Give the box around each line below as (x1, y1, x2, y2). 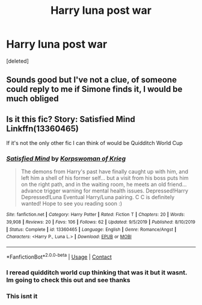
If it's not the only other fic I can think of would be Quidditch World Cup (6, 140, 183, 147)
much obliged (6, 94, 59, 104)
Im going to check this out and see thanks (6, 276, 130, 284)
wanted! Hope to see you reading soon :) (20, 200, 123, 208)
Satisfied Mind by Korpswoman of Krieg (6, 155, 126, 163)
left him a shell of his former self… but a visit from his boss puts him (20, 174, 189, 182)
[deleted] (6, 57, 29, 64)
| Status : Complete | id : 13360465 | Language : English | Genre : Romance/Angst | (6, 226, 177, 232)
